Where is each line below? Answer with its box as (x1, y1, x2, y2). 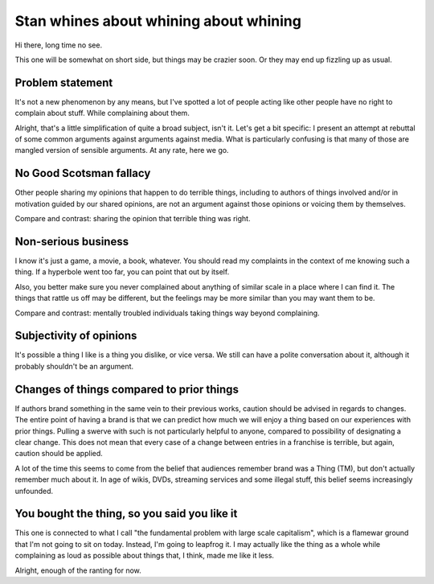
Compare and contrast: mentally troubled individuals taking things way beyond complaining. (14, 308, 321, 318)
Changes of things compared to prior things (14, 382, 239, 396)
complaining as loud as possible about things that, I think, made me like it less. (14, 551, 275, 561)
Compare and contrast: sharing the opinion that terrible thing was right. (14, 214, 251, 224)
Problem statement (14, 76, 113, 89)
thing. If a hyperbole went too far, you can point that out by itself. (14, 267, 230, 277)
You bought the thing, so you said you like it (14, 507, 238, 520)
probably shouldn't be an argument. (14, 361, 134, 371)
